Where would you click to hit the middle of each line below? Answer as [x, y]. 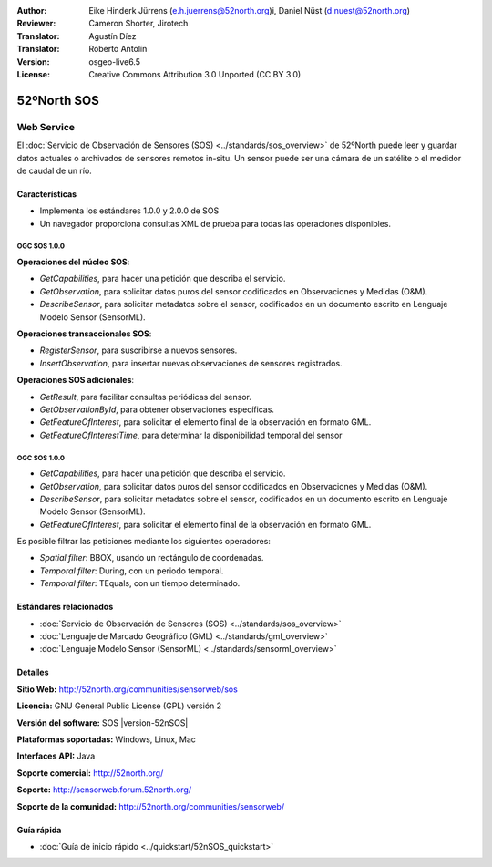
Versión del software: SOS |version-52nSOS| [102, 722]
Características [47, 194]
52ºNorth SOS [58, 100]
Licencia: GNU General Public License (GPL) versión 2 [119, 706]
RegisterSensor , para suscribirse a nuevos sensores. [138, 350]
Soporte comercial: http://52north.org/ [90, 773]
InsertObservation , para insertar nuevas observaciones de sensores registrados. [191, 363]
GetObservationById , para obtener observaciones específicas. [157, 409]
